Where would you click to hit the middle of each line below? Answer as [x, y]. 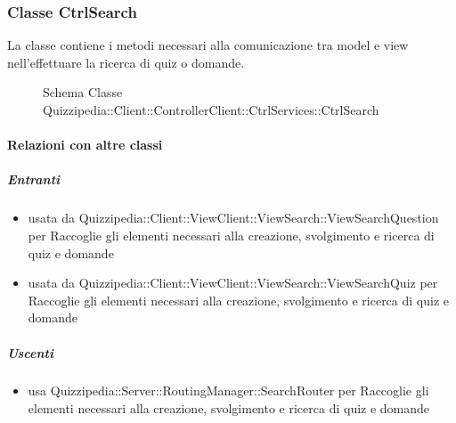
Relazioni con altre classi [85, 145]
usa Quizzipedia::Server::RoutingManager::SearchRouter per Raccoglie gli [228, 390]
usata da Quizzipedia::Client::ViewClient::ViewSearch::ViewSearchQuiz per [233, 283]
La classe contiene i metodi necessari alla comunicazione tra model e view [208, 45]
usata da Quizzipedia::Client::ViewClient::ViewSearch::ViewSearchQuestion [233, 218]
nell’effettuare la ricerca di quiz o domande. [126, 62]
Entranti [34, 179]
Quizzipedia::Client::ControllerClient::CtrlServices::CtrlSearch [211, 110]
